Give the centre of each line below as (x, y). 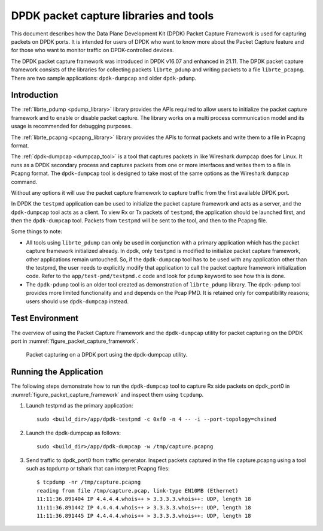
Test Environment (45, 319)
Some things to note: (37, 231)
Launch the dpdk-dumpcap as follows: (74, 433)
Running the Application (57, 372)
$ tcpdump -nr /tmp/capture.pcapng (89, 482)
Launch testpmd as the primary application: (80, 405)
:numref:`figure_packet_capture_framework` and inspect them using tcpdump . (107, 394)
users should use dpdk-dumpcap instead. (77, 301)
